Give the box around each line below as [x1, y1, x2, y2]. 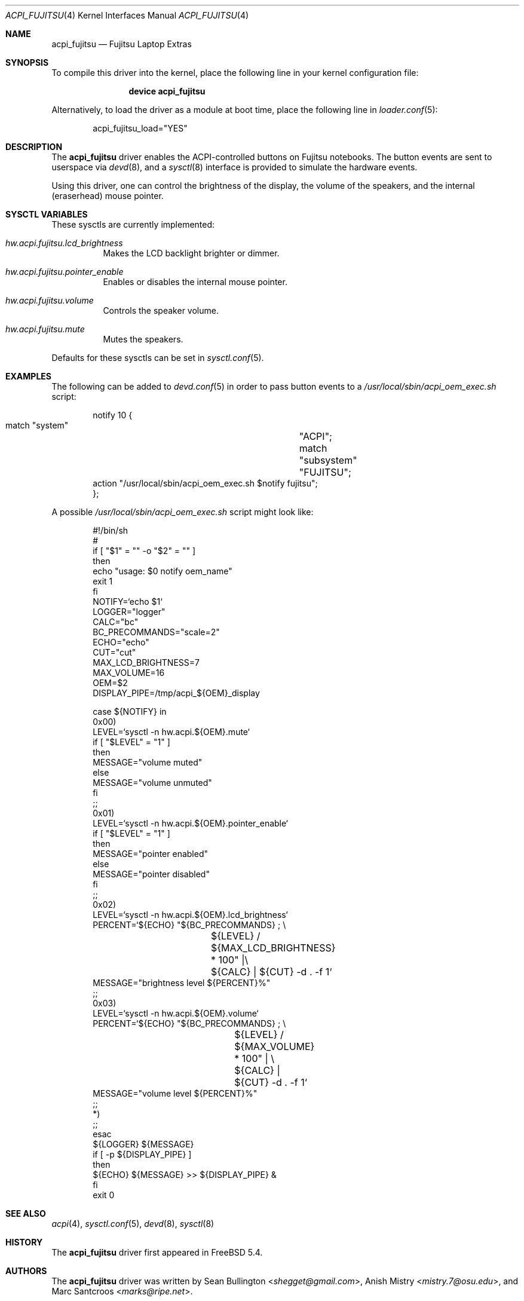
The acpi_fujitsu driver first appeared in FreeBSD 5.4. [51, 1247, 263, 1257]
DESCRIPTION [5, 142, 63, 152]
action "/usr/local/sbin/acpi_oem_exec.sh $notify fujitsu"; [93, 478, 318, 488]
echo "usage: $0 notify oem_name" [93, 566, 232, 576]
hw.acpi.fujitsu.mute [5, 324, 85, 334]
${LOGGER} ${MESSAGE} [93, 1139, 194, 1149]
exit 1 [93, 576, 113, 586]
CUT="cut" [93, 647, 136, 657]
